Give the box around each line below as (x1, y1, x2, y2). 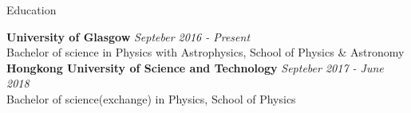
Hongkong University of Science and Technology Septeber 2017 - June (6, 59, 384, 76)
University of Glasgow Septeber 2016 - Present (6, 28, 251, 45)
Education (6, 2, 57, 18)
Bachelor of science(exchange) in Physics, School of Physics (6, 90, 296, 107)
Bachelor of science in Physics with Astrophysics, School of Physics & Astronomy (6, 44, 405, 60)
